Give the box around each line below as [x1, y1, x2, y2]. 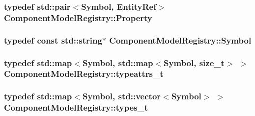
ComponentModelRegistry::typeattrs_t [4, 68, 164, 80]
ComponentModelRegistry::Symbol [109, 34, 252, 46]
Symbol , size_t [164, 56, 225, 69]
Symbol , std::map [82, 56, 153, 69]
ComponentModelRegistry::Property [4, 11, 152, 23]
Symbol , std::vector [82, 90, 161, 102]
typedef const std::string [4, 34, 102, 46]
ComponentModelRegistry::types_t [4, 101, 148, 114]
